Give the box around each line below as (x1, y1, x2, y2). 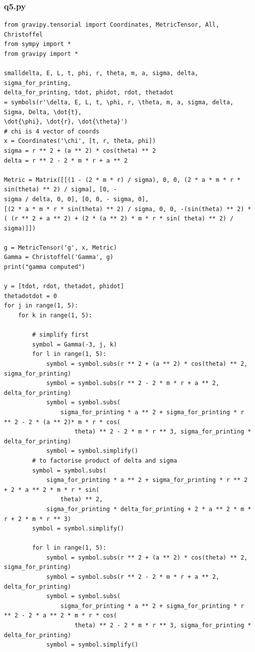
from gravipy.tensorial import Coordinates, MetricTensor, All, (4, 21, 219, 29)
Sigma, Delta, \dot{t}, (4, 108, 82, 116)
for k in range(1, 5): (18, 312, 92, 319)
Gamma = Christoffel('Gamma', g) (4, 254, 113, 261)
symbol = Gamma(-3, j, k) (32, 341, 117, 348)
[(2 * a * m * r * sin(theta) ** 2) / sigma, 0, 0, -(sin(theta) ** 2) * (4, 205, 252, 213)
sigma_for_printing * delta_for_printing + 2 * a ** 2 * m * (46, 505, 252, 513)
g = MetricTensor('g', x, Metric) (4, 244, 117, 251)
